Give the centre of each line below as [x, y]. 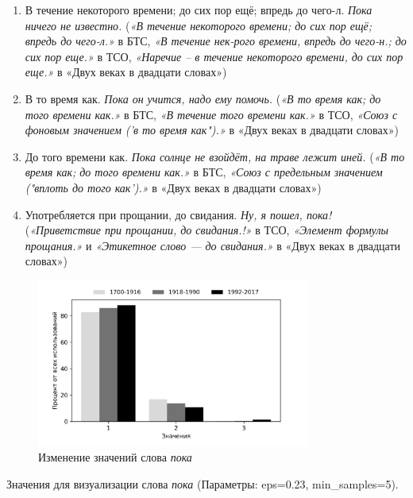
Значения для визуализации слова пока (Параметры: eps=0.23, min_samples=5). [203, 483]
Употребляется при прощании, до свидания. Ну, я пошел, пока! [178, 214]
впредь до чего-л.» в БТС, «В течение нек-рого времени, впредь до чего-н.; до [216, 41]
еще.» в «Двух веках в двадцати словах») [126, 72]
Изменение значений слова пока [115, 457]
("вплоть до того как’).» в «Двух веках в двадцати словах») [173, 187]
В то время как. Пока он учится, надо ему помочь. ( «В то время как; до [203, 98]
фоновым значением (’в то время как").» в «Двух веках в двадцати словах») [212, 130]
